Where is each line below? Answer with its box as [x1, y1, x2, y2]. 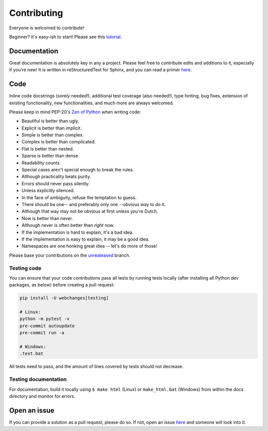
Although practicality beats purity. [21, 174, 91, 180]
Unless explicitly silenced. [21, 188, 75, 194]
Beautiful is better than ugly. [21, 118, 79, 124]
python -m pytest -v [19, 316, 69, 322]
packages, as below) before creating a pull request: [9, 282, 115, 288]
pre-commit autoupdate [19, 323, 75, 329]
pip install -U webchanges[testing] [19, 295, 109, 301]
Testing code [9, 265, 42, 272]
